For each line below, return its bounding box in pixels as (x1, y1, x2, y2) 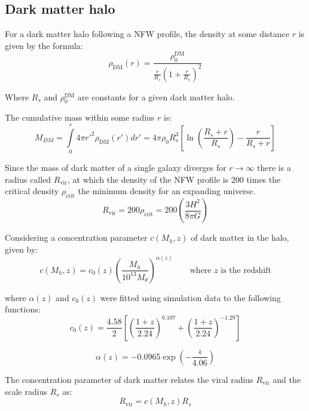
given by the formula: (5, 39, 83, 51)
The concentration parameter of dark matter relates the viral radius (5, 373, 253, 385)
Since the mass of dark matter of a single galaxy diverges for (5, 161, 227, 174)
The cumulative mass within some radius (5, 111, 155, 124)
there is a (257, 161, 291, 174)
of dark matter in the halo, (191, 231, 289, 244)
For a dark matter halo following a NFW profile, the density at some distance (5, 27, 289, 40)
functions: (5, 303, 41, 315)
